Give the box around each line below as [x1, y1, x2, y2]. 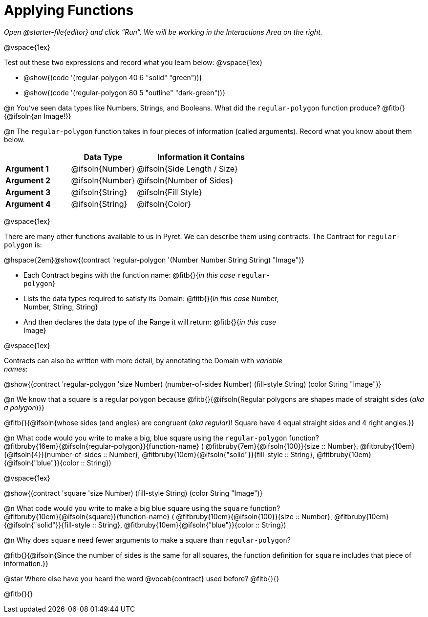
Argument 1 [5, 163, 49, 174]
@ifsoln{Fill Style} [137, 187, 202, 197]
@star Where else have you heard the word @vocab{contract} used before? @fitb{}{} [4, 574, 279, 583]
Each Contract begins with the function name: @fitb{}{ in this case [23, 270, 235, 279]
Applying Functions [4, 2, 134, 19]
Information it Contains [157, 152, 245, 162]
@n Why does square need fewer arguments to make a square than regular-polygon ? [4, 535, 291, 544]
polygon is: [4, 240, 42, 249]
